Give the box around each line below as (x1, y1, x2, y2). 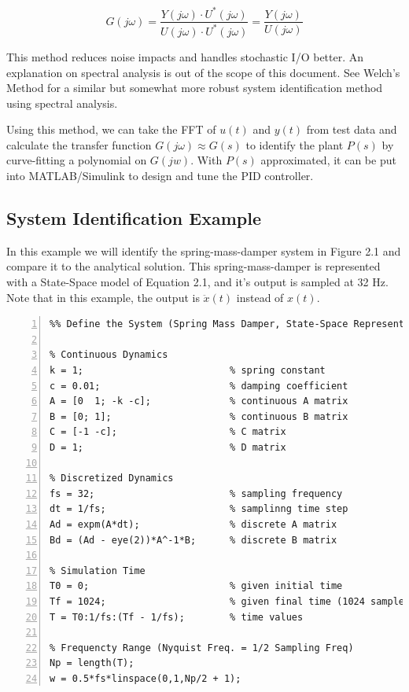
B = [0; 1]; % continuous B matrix (50, 410, 348, 422)
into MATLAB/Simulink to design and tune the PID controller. (6, 167, 314, 184)
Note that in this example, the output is (6, 289, 200, 305)
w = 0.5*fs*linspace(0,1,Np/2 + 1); (50, 672, 241, 684)
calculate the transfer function (6, 136, 152, 153)
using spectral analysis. (6, 94, 118, 111)
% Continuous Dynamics (50, 349, 168, 361)
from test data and (306, 121, 397, 138)
